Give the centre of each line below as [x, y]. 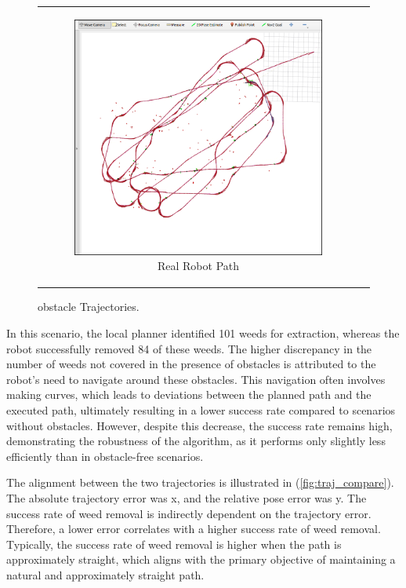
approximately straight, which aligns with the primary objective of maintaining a [201, 559]
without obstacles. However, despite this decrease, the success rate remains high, [199, 425]
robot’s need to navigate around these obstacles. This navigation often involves [196, 379]
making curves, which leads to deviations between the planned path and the [189, 394]
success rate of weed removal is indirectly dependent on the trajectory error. [189, 513]
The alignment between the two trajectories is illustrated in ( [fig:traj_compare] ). [200, 482]
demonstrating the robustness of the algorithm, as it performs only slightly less [196, 441]
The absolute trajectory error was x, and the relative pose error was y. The [187, 498]
